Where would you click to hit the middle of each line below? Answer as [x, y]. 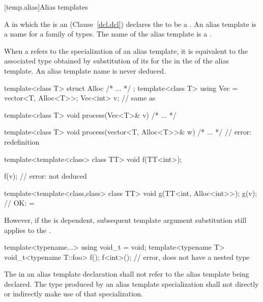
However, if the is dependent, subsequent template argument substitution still [125, 220]
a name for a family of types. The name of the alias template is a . [108, 34]
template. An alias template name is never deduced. [85, 70]
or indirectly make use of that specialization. [74, 294]
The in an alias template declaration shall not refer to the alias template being [127, 274]
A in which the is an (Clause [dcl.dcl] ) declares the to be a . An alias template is [130, 24]
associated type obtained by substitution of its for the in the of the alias [116, 61]
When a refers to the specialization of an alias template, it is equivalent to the [126, 51]
